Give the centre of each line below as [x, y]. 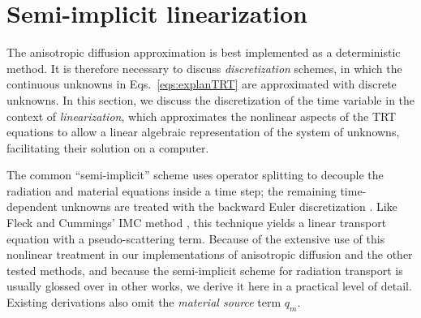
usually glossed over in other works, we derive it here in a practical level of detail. [209, 286]
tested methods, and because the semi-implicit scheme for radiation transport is [205, 270]
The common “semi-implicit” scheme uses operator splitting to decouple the [195, 175]
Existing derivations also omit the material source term [144, 302]
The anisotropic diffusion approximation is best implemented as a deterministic [204, 52]
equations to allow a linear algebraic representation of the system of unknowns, [203, 132]
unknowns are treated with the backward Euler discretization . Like [229, 206]
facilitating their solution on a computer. [108, 147]
